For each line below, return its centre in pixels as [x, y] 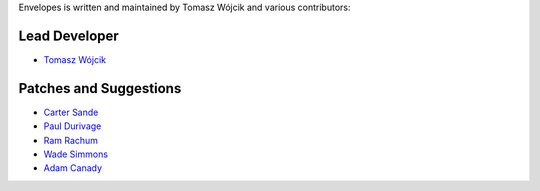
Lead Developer [68, 35]
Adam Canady [73, 168]
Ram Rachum [71, 140]
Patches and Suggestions [100, 88]
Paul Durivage [72, 126]
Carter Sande [71, 112]
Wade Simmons [76, 154]
